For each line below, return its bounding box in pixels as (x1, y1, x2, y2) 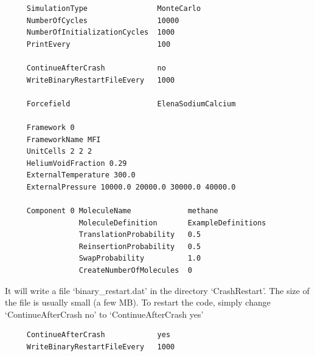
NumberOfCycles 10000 (26, 16, 179, 25)
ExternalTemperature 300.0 (26, 171, 136, 180)
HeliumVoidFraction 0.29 (26, 159, 127, 168)
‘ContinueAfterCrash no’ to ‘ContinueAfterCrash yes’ (5, 307, 204, 320)
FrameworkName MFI (26, 135, 101, 144)
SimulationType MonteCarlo (26, 4, 201, 13)
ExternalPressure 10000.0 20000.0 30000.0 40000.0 (26, 182, 236, 191)
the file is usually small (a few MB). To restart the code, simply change (5, 296, 271, 309)
